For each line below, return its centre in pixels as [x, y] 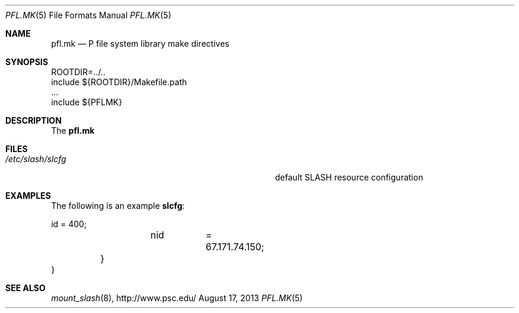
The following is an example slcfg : [118, 206]
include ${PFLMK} [87, 102]
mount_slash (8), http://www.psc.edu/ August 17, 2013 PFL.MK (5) [177, 298]
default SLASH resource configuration [349, 177]
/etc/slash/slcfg [36, 159]
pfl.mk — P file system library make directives [140, 43]
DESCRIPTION [34, 120]
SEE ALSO [25, 288]
